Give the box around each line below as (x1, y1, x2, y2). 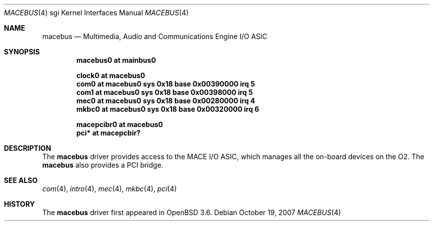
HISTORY (4, 200, 35, 208)
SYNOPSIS (4, 47, 40, 56)
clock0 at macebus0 (76, 71, 145, 80)
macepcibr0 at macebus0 (76, 120, 163, 129)
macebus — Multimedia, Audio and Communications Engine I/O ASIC (42, 32, 268, 41)
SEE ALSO (4, 176, 38, 184)
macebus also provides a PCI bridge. (42, 161, 163, 169)
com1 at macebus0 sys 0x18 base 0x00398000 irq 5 (76, 88, 253, 96)
